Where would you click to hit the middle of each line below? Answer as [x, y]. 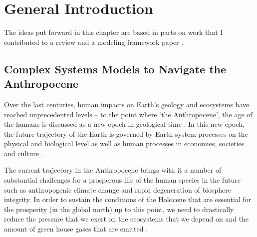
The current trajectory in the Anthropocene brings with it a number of [113, 170]
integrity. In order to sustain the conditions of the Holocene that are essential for [128, 199]
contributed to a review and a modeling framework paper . [94, 42]
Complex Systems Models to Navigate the [115, 69]
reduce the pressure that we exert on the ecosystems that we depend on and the [127, 219]
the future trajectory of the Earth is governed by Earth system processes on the [126, 133]
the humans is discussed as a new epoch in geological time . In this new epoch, [124, 124]
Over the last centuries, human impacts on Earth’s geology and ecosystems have [127, 104]
